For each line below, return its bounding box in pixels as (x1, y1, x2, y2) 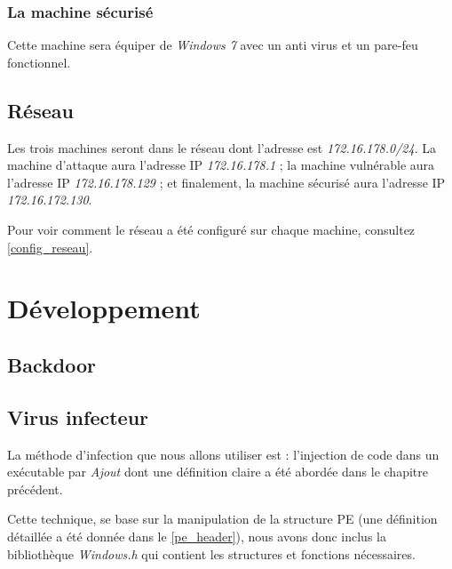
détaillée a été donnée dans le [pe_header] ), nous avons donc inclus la (7, 526, 386, 545)
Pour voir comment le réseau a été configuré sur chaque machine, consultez (7, 220, 416, 238)
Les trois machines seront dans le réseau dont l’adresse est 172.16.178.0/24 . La (7, 138, 436, 156)
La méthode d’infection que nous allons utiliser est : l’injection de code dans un (7, 445, 440, 463)
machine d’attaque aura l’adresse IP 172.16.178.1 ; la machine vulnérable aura (7, 156, 435, 174)
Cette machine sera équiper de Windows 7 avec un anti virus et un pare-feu (7, 36, 418, 54)
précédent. (7, 479, 63, 498)
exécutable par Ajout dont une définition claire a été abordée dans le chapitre (7, 462, 428, 481)
